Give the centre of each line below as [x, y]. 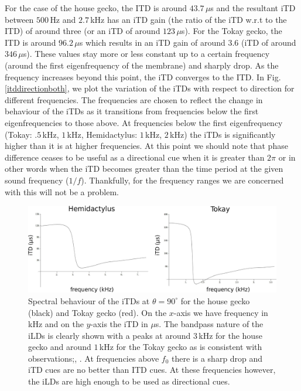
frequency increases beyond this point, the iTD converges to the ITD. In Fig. [143, 76]
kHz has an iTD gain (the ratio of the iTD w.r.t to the [189, 19]
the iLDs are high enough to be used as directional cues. [129, 381]
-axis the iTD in [119, 324]
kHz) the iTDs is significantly [223, 134]
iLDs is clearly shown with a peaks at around [110, 335]
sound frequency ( [37, 180]
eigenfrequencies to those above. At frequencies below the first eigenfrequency [144, 122]
